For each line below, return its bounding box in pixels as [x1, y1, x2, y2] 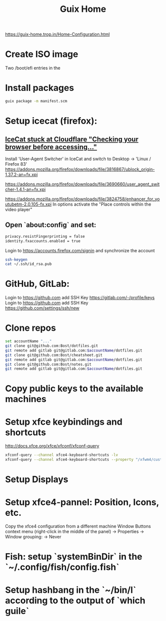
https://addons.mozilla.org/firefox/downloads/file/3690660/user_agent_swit [5, 181, 160, 187]
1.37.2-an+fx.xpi [5, 172, 38, 177]
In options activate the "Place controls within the [52, 201, 152, 207]
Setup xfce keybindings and [5, 416, 123, 427]
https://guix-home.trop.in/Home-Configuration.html [5, 31, 110, 38]
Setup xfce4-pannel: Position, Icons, [5, 496, 159, 508]
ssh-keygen [5, 257, 28, 262]
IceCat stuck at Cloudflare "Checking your [5, 135, 139, 143]
